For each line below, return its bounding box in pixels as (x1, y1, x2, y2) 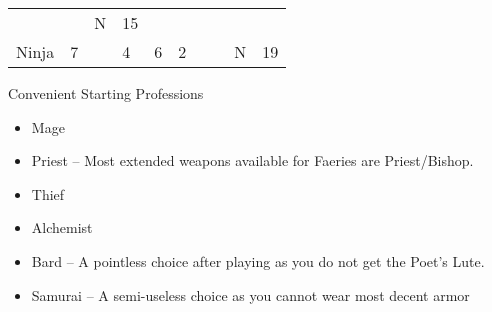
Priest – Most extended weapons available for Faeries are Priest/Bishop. (31, 150, 474, 171)
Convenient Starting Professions (8, 83, 204, 103)
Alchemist (31, 217, 93, 238)
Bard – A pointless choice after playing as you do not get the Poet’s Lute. (31, 250, 485, 271)
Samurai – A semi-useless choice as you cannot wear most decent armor (31, 284, 470, 305)
